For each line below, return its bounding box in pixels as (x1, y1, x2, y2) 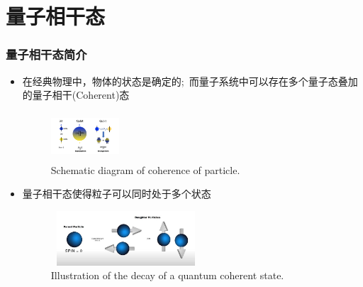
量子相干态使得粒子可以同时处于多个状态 (22, 186, 211, 201)
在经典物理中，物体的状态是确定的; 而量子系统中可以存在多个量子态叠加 (22, 73, 358, 88)
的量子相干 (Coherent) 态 (22, 87, 130, 102)
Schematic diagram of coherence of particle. (50, 162, 240, 177)
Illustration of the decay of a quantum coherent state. (50, 268, 284, 283)
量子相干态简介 (6, 45, 87, 63)
